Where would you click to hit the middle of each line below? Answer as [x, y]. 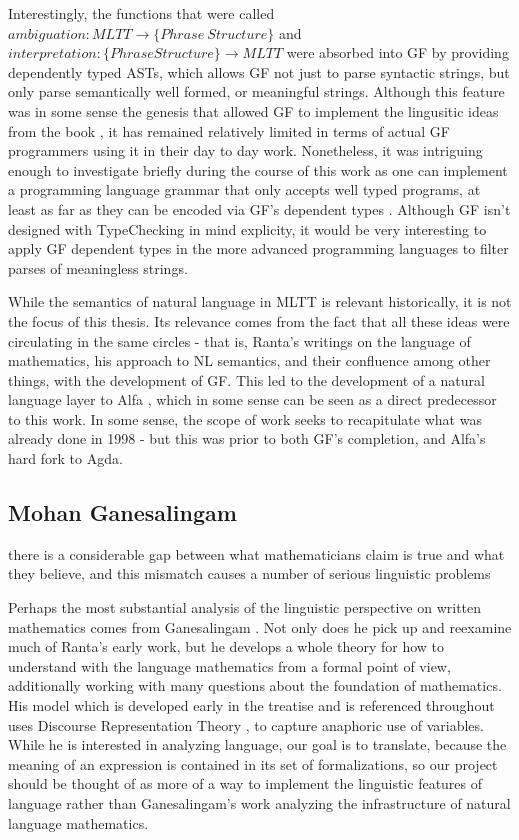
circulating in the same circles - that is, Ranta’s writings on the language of [239, 340]
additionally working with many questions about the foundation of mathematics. [255, 685]
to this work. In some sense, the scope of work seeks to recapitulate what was [245, 418]
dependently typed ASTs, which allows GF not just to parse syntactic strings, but [259, 71]
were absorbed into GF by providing [397, 52]
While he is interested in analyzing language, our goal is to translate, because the [257, 744]
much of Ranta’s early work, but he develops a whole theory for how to [226, 646]
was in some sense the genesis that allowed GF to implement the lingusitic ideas [253, 110]
